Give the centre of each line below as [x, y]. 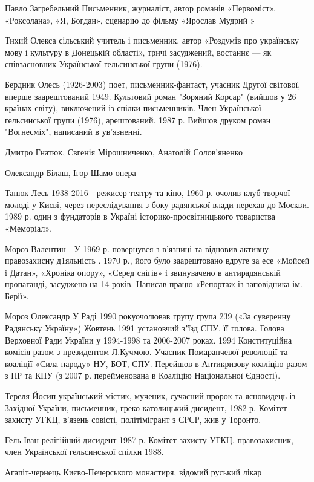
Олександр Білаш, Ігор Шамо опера [70, 172]
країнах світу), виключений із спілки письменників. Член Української [133, 108]
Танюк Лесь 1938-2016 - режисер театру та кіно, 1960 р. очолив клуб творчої [148, 193]
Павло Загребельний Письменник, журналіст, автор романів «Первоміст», [141, 8]
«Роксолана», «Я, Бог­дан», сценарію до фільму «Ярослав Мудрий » [130, 20]
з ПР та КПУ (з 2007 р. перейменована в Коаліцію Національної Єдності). [143, 375]
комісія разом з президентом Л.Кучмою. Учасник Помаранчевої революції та [146, 352]
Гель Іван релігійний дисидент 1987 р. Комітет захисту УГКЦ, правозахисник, [149, 439]
